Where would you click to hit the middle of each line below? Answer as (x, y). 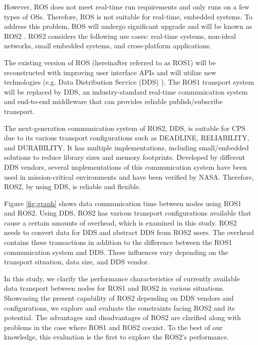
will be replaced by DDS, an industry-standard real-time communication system (126, 91)
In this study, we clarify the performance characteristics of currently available (122, 278)
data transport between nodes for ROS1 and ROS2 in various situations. (114, 288)
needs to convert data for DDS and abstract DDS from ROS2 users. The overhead (129, 232)
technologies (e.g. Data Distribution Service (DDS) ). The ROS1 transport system (129, 82)
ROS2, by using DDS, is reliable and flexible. (73, 186)
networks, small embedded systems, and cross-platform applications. (108, 46)
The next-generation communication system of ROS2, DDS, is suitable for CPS (125, 128)
